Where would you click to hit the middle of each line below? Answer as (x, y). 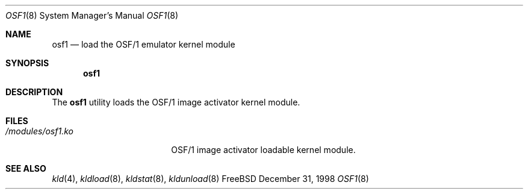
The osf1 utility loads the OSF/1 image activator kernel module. (176, 102)
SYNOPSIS (27, 63)
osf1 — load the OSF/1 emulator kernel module (144, 44)
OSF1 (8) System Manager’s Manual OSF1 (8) (92, 15)
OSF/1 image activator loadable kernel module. (263, 150)
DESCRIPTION (34, 92)
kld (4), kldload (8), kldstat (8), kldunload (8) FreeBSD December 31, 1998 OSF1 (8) (210, 179)
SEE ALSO (26, 168)
